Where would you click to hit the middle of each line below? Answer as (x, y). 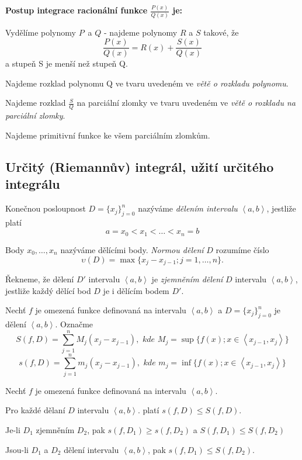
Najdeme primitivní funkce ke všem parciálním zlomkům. (108, 135)
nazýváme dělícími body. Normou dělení (132, 249)
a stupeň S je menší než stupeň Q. (67, 63)
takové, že (221, 32)
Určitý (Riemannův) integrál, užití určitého (140, 166)
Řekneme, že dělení (40, 279)
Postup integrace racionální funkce (77, 10)
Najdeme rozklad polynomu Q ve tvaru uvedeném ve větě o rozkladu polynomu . (147, 83)
